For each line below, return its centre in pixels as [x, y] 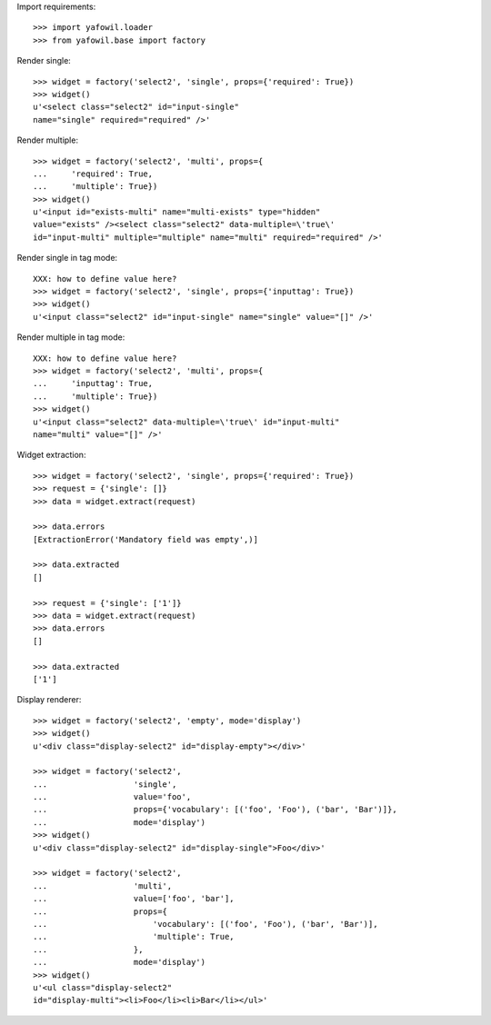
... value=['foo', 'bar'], [134, 899]
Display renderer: [49, 700]
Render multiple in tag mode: [71, 337]
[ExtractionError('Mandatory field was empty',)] [146, 539]
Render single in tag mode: [67, 258]
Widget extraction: [51, 455]
